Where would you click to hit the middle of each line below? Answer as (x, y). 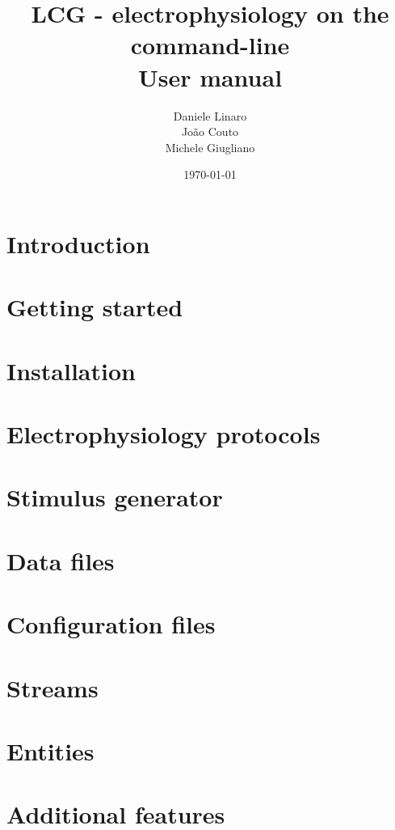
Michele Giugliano (210, 147)
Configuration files (111, 624)
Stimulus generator (115, 497)
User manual (210, 76)
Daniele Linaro (210, 115)
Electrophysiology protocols (164, 434)
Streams (53, 687)
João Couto (210, 131)
